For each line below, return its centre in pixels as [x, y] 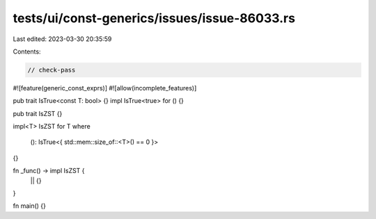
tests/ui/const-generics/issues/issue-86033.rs [154, 18]
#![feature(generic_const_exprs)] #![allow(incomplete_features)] [105, 88]
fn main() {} [30, 206]
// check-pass [52, 70]
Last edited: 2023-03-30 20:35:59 [62, 39]
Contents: [27, 51]
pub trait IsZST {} [38, 113]
